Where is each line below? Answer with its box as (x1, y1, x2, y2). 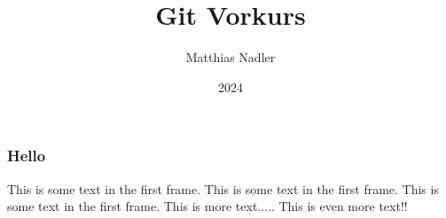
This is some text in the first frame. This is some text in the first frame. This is (7, 179, 439, 198)
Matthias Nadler (185, 48, 276, 66)
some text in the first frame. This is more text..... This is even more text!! (7, 197, 408, 215)
